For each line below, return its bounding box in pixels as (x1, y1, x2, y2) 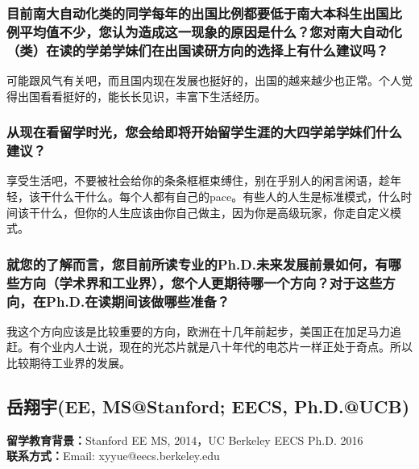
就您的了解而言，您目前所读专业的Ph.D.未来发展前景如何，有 (6, 253, 388, 274)
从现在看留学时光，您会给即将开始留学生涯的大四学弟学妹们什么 (6, 122, 402, 142)
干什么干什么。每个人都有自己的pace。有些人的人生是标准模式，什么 (39, 187, 401, 204)
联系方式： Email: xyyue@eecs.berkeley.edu (6, 447, 220, 464)
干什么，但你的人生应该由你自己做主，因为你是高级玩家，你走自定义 (28, 203, 390, 220)
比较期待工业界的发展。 (6, 354, 131, 371)
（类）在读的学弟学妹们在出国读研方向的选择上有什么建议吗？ (6, 40, 389, 60)
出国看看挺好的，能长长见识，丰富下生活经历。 (17, 87, 266, 104)
